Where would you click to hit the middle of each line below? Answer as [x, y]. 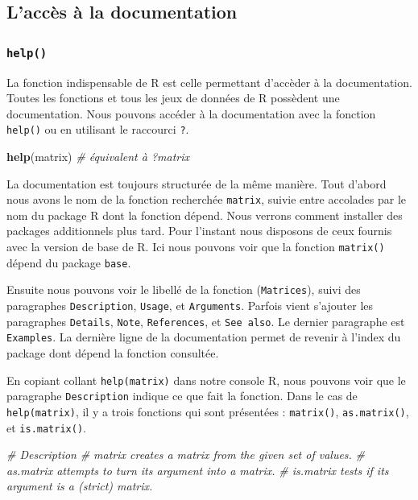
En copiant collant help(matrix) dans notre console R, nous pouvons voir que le [206, 380]
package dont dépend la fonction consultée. [113, 352]
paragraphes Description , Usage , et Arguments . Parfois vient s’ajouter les [190, 305]
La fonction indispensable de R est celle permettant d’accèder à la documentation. [209, 82]
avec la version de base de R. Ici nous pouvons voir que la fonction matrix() [196, 247]
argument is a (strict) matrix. [80, 486]
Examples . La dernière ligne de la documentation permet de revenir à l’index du [204, 337]
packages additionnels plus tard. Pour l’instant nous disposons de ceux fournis [199, 231]
